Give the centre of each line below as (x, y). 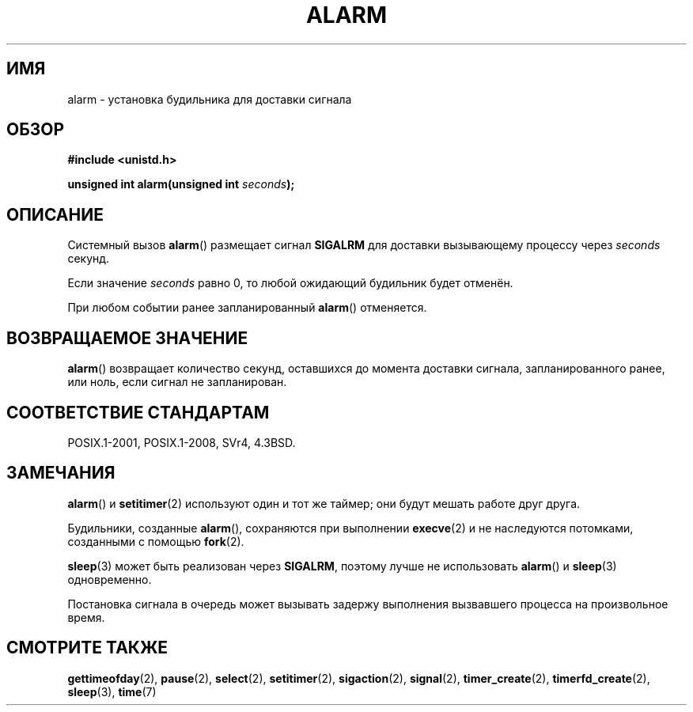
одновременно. (110, 579)
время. (86, 617)
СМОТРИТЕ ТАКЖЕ (87, 648)
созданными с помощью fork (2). (156, 541)
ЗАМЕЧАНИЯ (61, 473)
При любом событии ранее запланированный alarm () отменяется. (247, 308)
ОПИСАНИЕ (55, 214)
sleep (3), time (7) (112, 691)
